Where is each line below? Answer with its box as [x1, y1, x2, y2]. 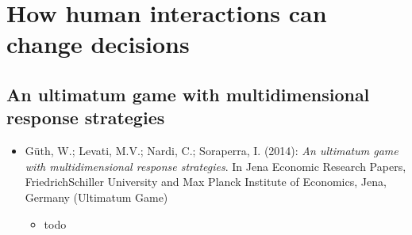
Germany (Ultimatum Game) [25, 188, 168, 205]
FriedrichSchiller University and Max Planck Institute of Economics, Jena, [25, 173, 387, 190]
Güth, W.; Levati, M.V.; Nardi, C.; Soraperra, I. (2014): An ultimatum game [25, 142, 399, 159]
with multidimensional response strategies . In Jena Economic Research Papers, [25, 157, 406, 174]
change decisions [6, 28, 190, 60]
